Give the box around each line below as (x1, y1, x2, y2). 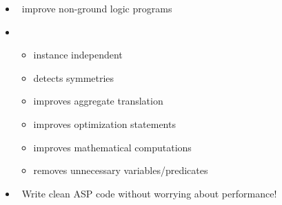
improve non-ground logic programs (21, 1, 172, 15)
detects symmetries (33, 70, 114, 85)
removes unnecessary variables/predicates (33, 163, 208, 177)
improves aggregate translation (33, 94, 163, 108)
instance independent (33, 47, 123, 62)
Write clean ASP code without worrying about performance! (21, 186, 277, 200)
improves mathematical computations (33, 140, 192, 154)
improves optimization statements (33, 116, 176, 131)
